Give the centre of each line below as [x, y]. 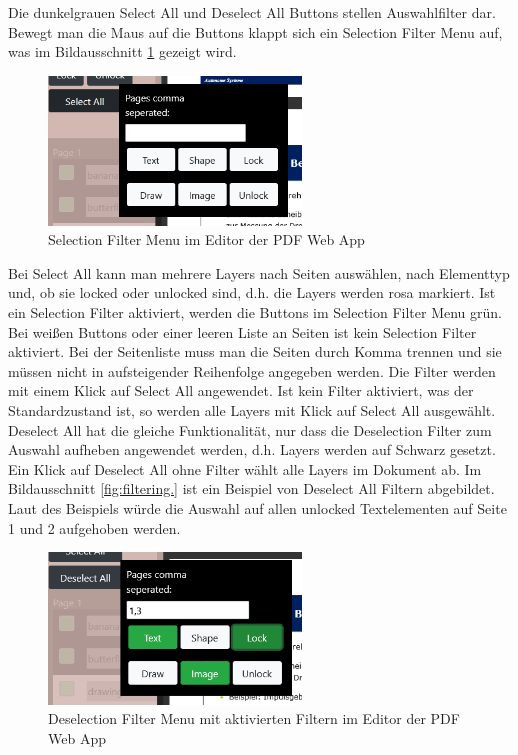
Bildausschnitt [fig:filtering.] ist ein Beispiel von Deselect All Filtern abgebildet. [251, 488]
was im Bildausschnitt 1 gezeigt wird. [122, 51]
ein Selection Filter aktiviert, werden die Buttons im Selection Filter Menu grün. [255, 312]
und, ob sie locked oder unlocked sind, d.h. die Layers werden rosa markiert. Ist [252, 292]
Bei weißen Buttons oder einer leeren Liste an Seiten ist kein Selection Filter [242, 331]
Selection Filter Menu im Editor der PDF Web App [206, 239]
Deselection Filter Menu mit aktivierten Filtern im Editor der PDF [254, 718]
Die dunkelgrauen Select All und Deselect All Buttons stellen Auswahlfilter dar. [252, 12]
